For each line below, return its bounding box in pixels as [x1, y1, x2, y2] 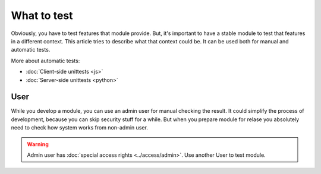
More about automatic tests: [11, 57, 80, 64]
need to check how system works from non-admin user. [11, 124, 149, 131]
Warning [27, 140, 49, 148]
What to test [11, 9, 74, 22]
